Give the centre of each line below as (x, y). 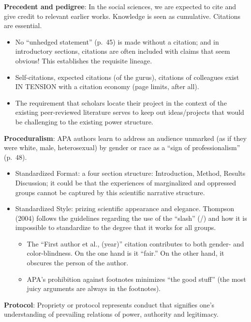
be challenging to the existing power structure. (84, 121)
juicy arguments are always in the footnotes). (94, 288)
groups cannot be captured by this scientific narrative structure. (110, 192)
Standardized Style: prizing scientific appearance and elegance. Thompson (125, 208)
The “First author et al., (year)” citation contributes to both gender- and (135, 243)
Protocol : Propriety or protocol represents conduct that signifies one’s (109, 304)
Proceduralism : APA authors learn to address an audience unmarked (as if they (125, 138)
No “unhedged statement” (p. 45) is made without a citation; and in (117, 41)
